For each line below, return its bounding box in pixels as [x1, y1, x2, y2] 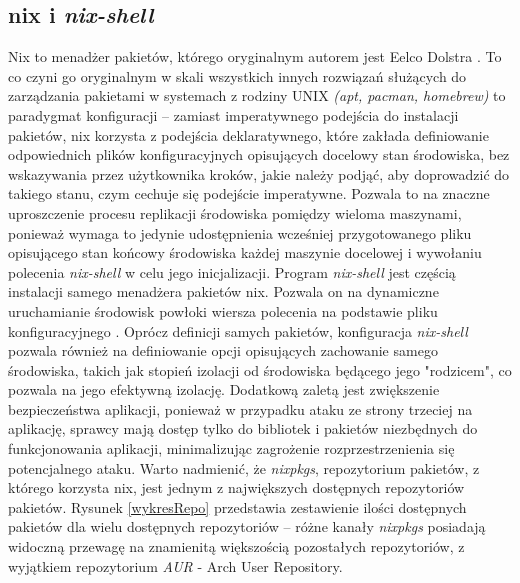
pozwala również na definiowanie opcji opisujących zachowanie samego [8, 340, 438, 361]
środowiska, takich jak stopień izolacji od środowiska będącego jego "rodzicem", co [8, 359, 512, 380]
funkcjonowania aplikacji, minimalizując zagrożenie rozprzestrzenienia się [8, 438, 455, 459]
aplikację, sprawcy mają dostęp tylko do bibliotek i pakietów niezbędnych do [8, 418, 478, 439]
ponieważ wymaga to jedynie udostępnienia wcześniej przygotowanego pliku [8, 222, 472, 243]
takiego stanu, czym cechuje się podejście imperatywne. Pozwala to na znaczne [8, 183, 490, 204]
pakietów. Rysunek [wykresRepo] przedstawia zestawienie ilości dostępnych [8, 496, 467, 517]
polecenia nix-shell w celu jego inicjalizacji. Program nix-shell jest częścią [8, 261, 456, 282]
